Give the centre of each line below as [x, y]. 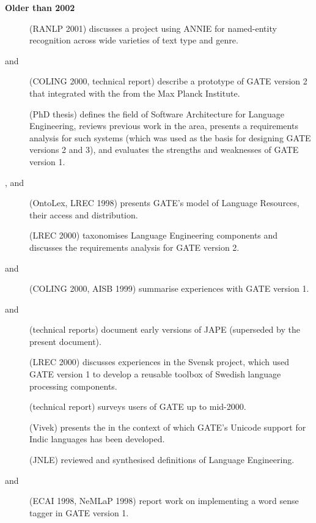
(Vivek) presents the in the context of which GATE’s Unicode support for [168, 427]
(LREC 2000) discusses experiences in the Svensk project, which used [160, 362]
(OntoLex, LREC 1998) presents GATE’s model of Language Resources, [164, 203]
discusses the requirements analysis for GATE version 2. [134, 247]
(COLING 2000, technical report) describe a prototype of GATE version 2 [168, 81]
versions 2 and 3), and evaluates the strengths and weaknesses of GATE [164, 150]
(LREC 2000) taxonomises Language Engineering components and [154, 235]
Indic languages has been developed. [97, 439]
